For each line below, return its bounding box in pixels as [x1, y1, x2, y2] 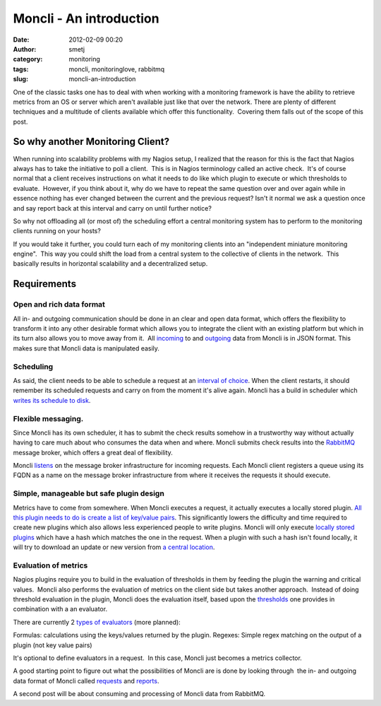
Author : [13, 45, 37, 53]
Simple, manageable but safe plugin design [13, 488, 165, 498]
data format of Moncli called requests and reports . [13, 676, 159, 685]
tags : [13, 64, 29, 73]
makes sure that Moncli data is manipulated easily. [13, 343, 160, 353]
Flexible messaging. [13, 413, 84, 423]
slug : [13, 75, 28, 83]
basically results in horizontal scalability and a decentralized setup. [13, 259, 208, 268]
